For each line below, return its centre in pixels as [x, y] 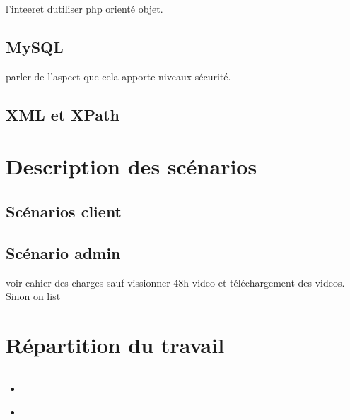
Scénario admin [63, 252]
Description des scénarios [132, 166]
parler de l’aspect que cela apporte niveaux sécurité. [118, 76]
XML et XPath [63, 114]
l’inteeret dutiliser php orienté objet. [84, 8]
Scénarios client [64, 211]
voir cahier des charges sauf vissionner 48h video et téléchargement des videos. [175, 282]
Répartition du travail [115, 344]
